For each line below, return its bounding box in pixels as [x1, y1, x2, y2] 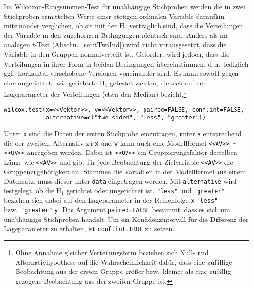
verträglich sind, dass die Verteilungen [129, 20, 243, 31]
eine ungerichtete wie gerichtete [4, 77, 98, 87]
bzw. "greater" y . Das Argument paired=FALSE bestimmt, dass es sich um [4, 204, 230, 215]
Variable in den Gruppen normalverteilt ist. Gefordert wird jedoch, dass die [4, 49, 230, 59]
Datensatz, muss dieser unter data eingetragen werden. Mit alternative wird [4, 176, 237, 186]
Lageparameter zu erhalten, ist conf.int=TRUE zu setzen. [4, 223, 175, 234]
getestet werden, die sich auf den [109, 77, 207, 87]
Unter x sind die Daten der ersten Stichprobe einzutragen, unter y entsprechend [4, 128, 242, 138]
